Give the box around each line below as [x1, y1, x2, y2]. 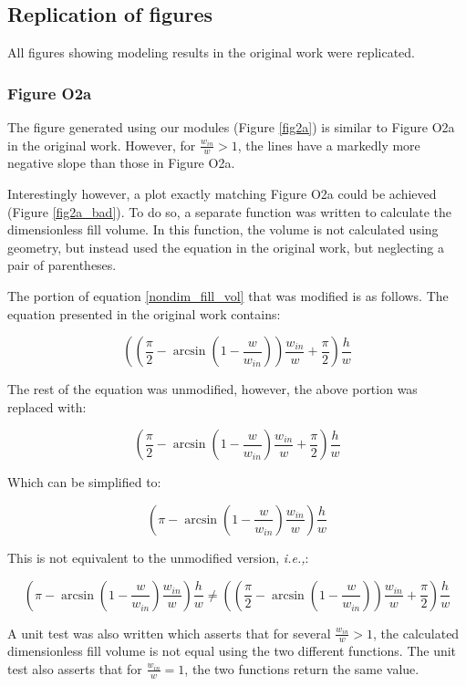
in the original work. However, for [7, 135, 196, 154]
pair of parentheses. [7, 255, 117, 275]
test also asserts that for [7, 659, 142, 678]
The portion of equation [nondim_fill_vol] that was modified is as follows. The [7, 286, 449, 305]
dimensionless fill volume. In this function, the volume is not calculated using [7, 220, 439, 239]
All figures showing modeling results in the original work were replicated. [7, 43, 415, 62]
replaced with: [7, 397, 87, 416]
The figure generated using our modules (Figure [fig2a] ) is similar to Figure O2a [7, 118, 455, 137]
